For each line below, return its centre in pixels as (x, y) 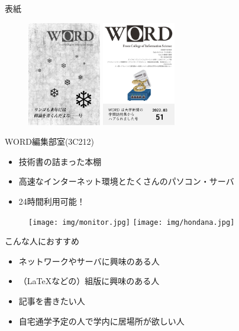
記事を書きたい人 (52, 301)
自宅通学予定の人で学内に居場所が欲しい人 (101, 321)
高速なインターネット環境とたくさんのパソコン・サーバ (126, 181)
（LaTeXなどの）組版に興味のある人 (89, 281)
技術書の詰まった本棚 (60, 161)
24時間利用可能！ (52, 201)
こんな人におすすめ (42, 241)
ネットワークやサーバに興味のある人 (89, 261)
